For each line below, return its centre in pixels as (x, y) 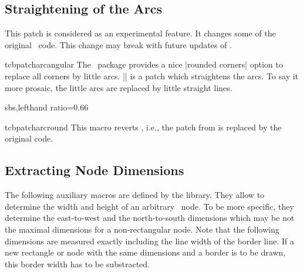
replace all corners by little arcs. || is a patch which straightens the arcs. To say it (152, 75)
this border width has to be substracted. (78, 263)
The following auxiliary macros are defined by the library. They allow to (135, 195)
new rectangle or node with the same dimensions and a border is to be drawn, (145, 252)
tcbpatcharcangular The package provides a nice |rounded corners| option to (144, 64)
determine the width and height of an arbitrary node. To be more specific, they (149, 206)
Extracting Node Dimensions (95, 170)
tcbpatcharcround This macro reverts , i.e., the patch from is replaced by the (143, 127)
